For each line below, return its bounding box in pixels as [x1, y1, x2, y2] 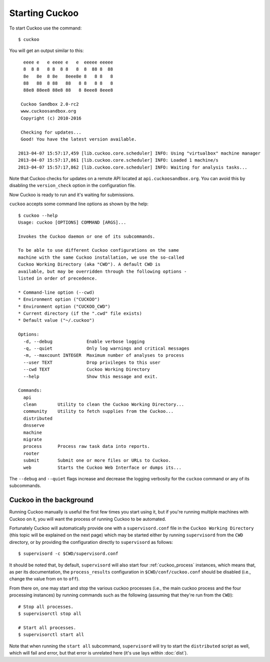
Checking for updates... [20, 129, 82, 135]
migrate [23, 437, 42, 442]
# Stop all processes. [18, 603, 74, 609]
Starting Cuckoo [9, 8, 79, 19]
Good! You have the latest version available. [20, 137, 137, 142]
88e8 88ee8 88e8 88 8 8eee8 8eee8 [23, 88, 113, 93]
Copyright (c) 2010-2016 [20, 115, 82, 121]
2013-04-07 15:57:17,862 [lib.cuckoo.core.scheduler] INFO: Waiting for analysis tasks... [18, 164, 247, 170]
